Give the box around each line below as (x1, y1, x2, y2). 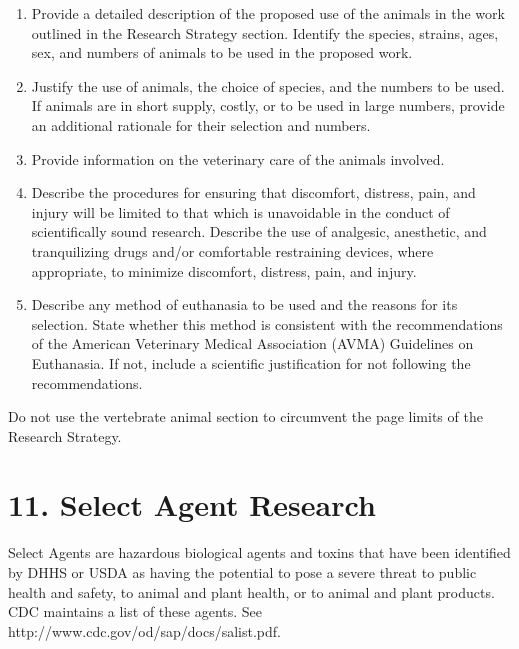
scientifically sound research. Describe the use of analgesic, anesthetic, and (31, 221, 487, 242)
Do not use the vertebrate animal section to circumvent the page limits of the (8, 406, 483, 427)
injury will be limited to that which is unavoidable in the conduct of (31, 201, 450, 222)
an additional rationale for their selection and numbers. (31, 114, 371, 135)
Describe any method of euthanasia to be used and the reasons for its (31, 294, 458, 315)
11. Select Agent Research (8, 484, 376, 525)
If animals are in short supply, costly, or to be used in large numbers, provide (31, 95, 505, 116)
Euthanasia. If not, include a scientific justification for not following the (31, 352, 471, 373)
